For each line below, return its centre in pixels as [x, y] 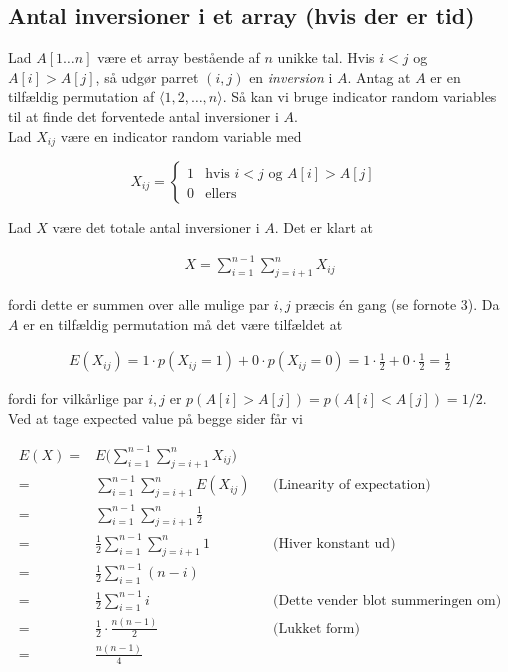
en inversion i [291, 76]
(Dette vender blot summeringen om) [387, 600]
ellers [221, 194]
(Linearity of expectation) [351, 485]
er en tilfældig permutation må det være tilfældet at [183, 323]
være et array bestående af [178, 57]
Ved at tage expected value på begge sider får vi [155, 417]
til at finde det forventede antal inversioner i [143, 115]
